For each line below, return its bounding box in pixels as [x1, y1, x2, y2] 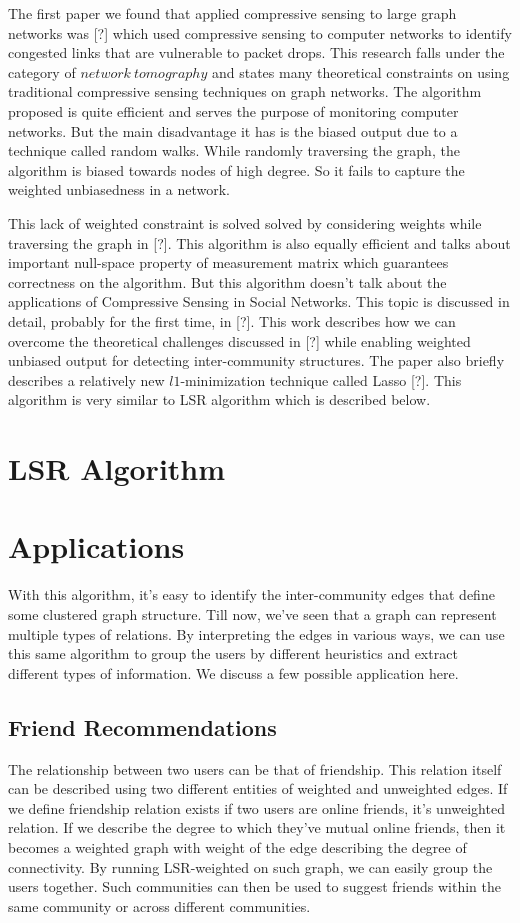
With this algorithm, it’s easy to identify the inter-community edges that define [8, 584, 495, 605]
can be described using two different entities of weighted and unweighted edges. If [8, 778, 508, 799]
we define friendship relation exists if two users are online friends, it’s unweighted [8, 797, 505, 818]
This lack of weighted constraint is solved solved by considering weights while [8, 212, 482, 233]
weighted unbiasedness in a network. [8, 179, 230, 200]
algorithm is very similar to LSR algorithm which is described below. [8, 389, 431, 410]
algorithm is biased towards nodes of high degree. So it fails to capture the [8, 159, 465, 180]
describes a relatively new [8, 369, 165, 390]
